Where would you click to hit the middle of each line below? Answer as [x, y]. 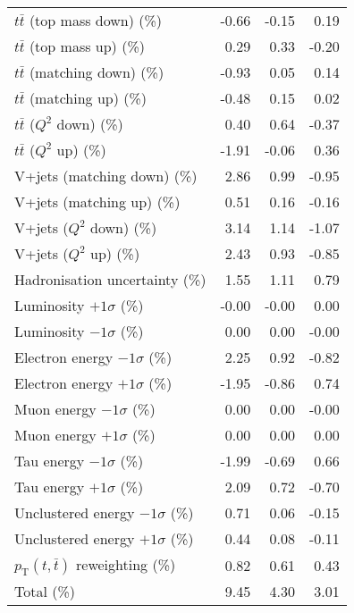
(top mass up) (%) [87, 46]
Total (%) [45, 592]
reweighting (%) [126, 564]
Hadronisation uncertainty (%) [110, 279]
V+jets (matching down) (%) [106, 176]
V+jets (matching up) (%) [97, 202]
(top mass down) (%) [96, 20]
